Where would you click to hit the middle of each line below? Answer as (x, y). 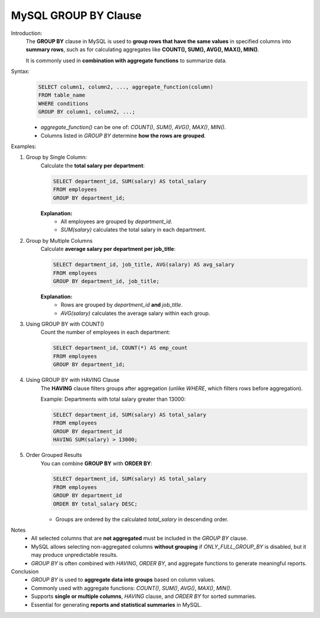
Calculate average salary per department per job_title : (108, 249)
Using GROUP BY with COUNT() (65, 324)
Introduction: (27, 33)
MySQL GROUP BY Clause (76, 15)
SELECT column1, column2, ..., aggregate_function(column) (126, 87)
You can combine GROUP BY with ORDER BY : (97, 463)
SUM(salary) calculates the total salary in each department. (134, 230)
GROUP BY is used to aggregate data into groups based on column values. (123, 580)
